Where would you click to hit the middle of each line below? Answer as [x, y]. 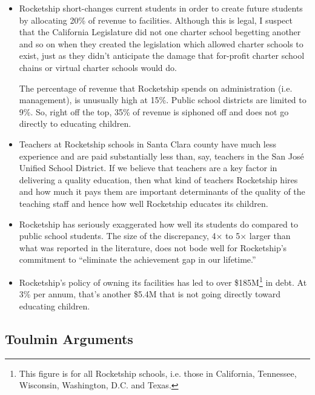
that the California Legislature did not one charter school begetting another [160, 32]
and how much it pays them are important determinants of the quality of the [162, 191]
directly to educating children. [75, 123]
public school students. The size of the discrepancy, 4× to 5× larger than [155, 236]
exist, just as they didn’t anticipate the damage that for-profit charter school [162, 56]
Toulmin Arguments [69, 338]
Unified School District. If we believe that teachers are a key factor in [148, 168]
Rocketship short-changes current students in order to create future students [161, 8]
